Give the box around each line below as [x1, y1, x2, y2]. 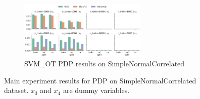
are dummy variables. [63, 85, 130, 95]
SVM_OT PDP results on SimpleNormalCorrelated [24, 58, 185, 69]
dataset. [4, 85, 29, 95]
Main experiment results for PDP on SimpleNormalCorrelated [4, 75, 196, 85]
